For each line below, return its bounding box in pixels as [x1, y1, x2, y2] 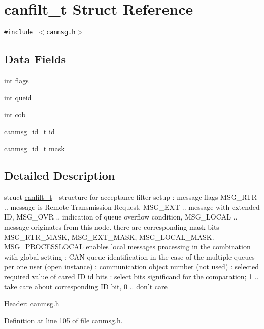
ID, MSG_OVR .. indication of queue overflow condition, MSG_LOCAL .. [4, 211, 238, 222]
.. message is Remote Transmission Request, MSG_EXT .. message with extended [4, 201, 260, 212]
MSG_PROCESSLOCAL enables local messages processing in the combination [4, 241, 251, 252]
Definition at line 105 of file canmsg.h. [4, 315, 123, 325]
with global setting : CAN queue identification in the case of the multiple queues [4, 251, 255, 262]
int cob [4, 109, 26, 120]
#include [4, 29, 34, 36]
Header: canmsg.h [4, 298, 59, 309]
